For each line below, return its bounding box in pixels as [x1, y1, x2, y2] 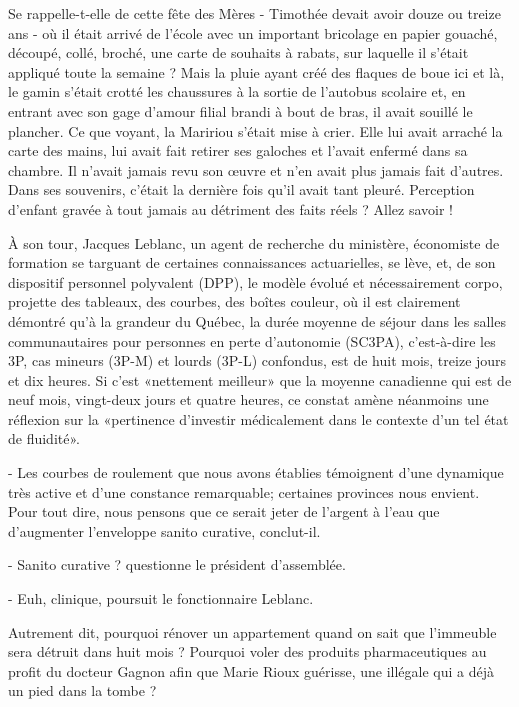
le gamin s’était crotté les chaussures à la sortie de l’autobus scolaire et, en [8, 81, 466, 102]
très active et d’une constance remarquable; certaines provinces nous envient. [8, 481, 480, 502]
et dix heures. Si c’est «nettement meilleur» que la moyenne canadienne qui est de [8, 369, 512, 390]
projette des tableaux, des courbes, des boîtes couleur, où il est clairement [8, 291, 461, 312]
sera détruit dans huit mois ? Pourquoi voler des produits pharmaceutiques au [8, 641, 487, 662]
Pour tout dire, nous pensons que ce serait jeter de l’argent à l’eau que [8, 501, 440, 522]
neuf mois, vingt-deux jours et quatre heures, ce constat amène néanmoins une [8, 389, 489, 410]
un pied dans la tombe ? [8, 680, 157, 701]
